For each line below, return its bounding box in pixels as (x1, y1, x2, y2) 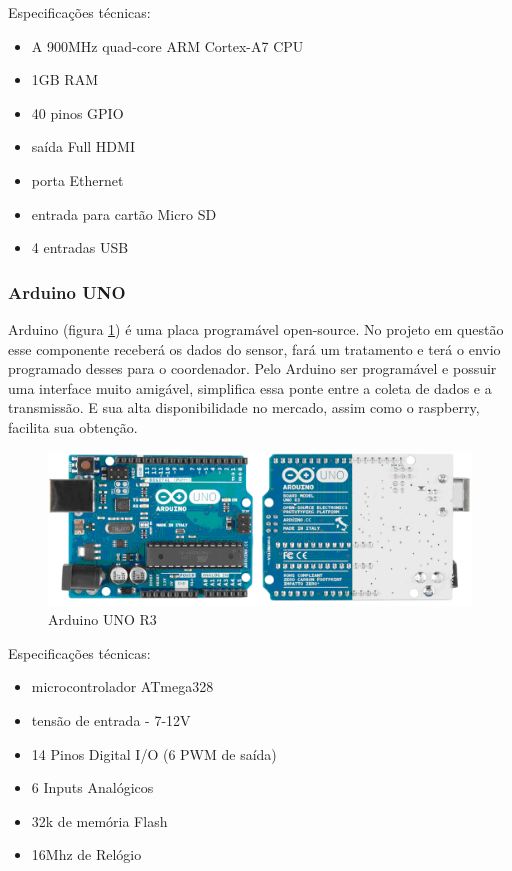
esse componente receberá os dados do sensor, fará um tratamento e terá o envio (8, 338, 501, 359)
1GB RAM (31, 69, 99, 90)
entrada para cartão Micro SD (31, 203, 217, 224)
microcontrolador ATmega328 (31, 676, 214, 697)
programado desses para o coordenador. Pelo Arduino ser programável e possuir (8, 358, 497, 379)
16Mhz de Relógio (31, 844, 142, 865)
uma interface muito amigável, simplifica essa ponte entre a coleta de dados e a (8, 377, 492, 398)
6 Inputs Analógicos (31, 777, 154, 798)
